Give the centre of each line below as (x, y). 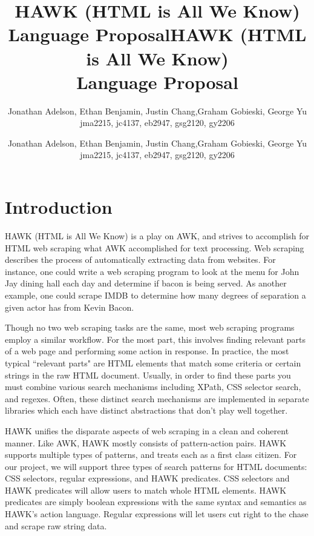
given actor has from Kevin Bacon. (70, 307)
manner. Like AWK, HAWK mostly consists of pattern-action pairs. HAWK (146, 442)
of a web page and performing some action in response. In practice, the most (147, 351)
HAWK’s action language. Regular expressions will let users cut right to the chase (157, 514)
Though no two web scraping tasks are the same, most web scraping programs (150, 327)
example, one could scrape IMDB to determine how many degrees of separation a (155, 295)
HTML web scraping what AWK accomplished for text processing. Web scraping (155, 247)
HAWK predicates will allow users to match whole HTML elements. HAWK (146, 490)
